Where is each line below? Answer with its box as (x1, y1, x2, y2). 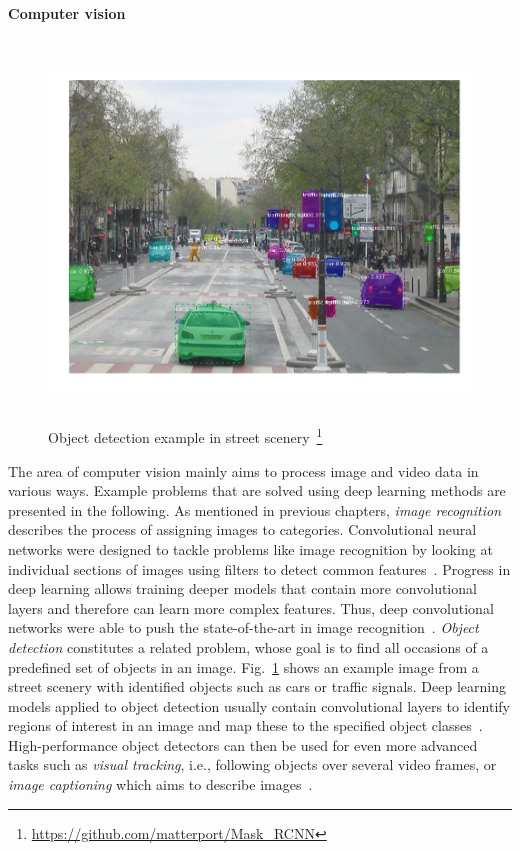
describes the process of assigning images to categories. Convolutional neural (8, 519, 477, 540)
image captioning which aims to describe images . (8, 774, 313, 795)
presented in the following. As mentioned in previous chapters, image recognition (8, 499, 502, 520)
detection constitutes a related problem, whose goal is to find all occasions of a (8, 636, 489, 657)
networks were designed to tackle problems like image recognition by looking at (8, 538, 493, 559)
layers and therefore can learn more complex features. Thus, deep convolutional (8, 597, 494, 618)
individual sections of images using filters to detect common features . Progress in (8, 558, 511, 579)
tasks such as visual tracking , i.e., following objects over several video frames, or (8, 754, 497, 775)
